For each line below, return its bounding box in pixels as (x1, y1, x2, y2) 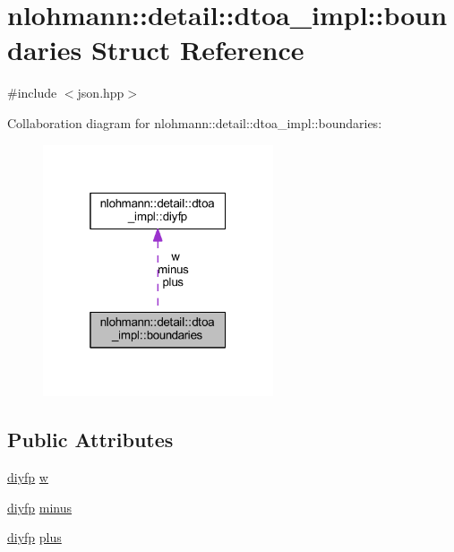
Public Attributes (7, 426, 174, 453)
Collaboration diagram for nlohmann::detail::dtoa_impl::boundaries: (7, 113, 382, 132)
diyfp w (7, 468, 48, 487)
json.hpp (77, 83, 124, 102)
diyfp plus (7, 528, 62, 547)
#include (7, 83, 57, 102)
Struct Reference (90, 31, 304, 68)
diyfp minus (7, 497, 73, 516)
